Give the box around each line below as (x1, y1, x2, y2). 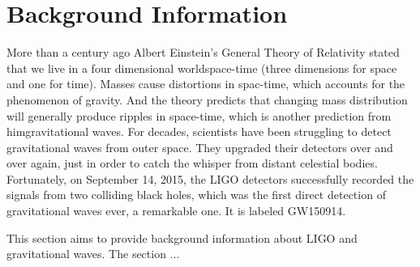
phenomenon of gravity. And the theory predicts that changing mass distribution (6, 91, 408, 108)
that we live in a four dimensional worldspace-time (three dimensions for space (6, 59, 397, 76)
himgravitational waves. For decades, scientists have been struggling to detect (6, 123, 392, 140)
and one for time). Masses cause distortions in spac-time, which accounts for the (6, 75, 405, 92)
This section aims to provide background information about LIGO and (6, 229, 358, 246)
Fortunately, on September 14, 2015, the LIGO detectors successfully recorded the (6, 170, 414, 187)
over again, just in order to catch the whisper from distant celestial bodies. (6, 155, 378, 172)
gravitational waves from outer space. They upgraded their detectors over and (6, 138, 393, 155)
